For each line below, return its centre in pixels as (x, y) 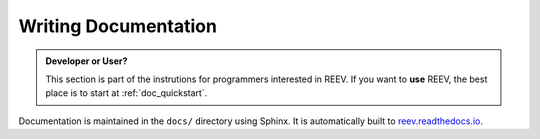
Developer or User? (86, 61)
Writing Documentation (117, 26)
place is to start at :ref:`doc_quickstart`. (126, 93)
